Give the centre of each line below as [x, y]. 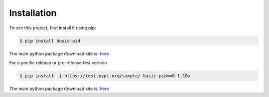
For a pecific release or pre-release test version [58, 62]
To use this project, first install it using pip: [53, 28]
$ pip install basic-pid [50, 41]
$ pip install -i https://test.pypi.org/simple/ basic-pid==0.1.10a [105, 76]
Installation [33, 13]
